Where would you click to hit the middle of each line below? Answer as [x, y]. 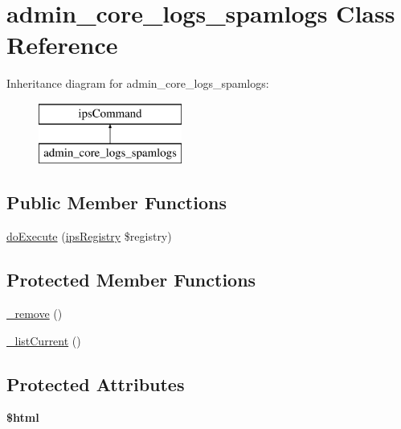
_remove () [35, 313]
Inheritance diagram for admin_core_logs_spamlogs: [138, 83]
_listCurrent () [44, 340]
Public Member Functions [117, 202]
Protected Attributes [96, 384]
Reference [62, 45]
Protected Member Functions [131, 280]
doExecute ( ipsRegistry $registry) [89, 236]
